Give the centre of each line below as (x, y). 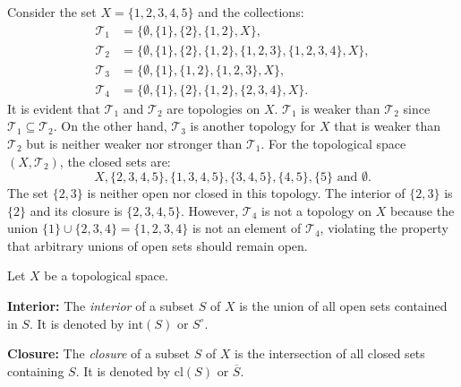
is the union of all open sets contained (343, 306)
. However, (209, 210)
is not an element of (247, 228)
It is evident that (54, 108)
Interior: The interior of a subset (101, 306)
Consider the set (52, 12)
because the (422, 210)
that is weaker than (387, 126)
